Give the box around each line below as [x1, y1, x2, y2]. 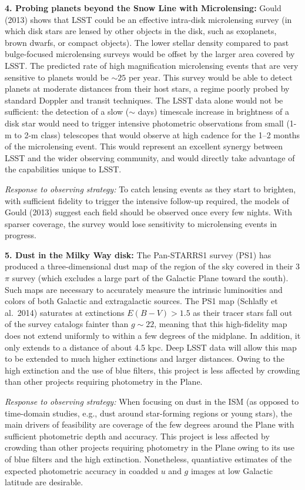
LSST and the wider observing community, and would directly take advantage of [5, 151, 295, 164]
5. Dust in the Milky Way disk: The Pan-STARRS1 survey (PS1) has [5, 248, 272, 261]
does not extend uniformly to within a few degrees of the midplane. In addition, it [5, 329, 301, 342]
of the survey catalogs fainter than [5, 318, 129, 330]
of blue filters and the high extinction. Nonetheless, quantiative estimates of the [5, 452, 292, 465]
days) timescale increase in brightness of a [138, 105, 289, 118]
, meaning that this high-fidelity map [154, 318, 287, 330]
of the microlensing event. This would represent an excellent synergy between [5, 140, 283, 152]
